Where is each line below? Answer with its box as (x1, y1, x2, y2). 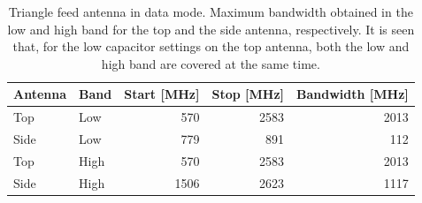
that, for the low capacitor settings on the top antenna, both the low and (12, 37, 410, 56)
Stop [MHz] (211, 85, 285, 103)
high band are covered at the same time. (101, 54, 320, 72)
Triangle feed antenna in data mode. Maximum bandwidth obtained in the (8, 3, 413, 20)
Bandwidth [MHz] (296, 85, 409, 103)
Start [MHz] (124, 85, 200, 103)
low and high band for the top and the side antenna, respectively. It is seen (7, 19, 415, 38)
